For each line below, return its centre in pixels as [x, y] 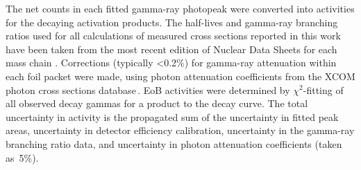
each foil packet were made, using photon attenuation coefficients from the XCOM [180, 76]
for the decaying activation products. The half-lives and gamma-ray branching [172, 22]
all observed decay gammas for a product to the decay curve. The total [157, 103]
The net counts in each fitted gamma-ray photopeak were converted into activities [180, 8]
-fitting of [323, 89]
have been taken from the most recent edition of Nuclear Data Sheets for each [171, 49]
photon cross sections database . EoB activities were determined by [148, 89]
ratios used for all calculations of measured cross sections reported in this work [173, 36]
